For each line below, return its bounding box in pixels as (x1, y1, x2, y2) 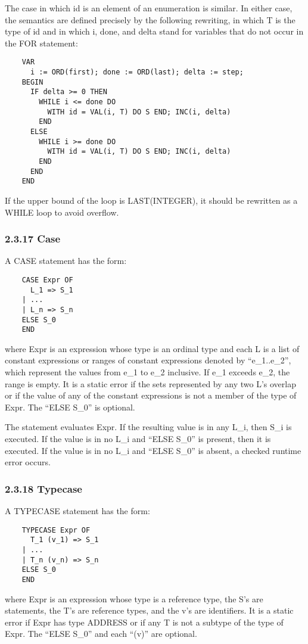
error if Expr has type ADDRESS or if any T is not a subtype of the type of (5, 615, 284, 628)
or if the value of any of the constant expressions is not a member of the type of (5, 389, 297, 402)
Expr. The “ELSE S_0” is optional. (5, 400, 135, 413)
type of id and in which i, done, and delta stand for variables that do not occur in (5, 25, 304, 38)
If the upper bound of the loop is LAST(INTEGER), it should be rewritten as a (5, 194, 298, 206)
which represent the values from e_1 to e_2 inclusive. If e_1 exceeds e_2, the (5, 366, 290, 378)
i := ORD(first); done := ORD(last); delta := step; (30, 68, 244, 77)
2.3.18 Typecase (5, 481, 82, 496)
